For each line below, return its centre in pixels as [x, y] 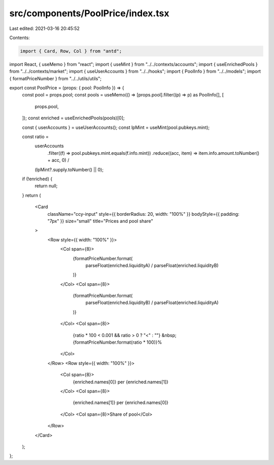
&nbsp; [169, 335]
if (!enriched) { [37, 179]
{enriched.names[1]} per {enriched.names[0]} [121, 403]
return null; [46, 186]
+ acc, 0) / [58, 160]
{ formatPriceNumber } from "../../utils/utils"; [55, 78]
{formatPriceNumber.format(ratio [107, 342]
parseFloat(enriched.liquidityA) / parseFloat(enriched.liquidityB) [152, 265]
